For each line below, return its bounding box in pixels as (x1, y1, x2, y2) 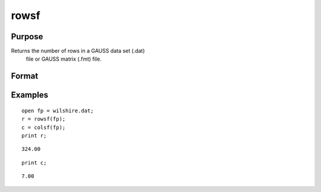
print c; (21, 159, 47, 166)
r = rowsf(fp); (21, 116, 66, 122)
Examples (11, 90, 49, 100)
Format (11, 71, 39, 81)
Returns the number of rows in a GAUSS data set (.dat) (11, 48, 145, 55)
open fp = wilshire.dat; (21, 107, 94, 114)
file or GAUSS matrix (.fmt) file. (26, 55, 102, 62)
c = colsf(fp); (21, 124, 66, 131)
